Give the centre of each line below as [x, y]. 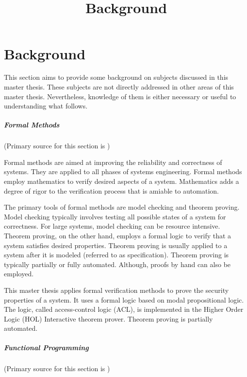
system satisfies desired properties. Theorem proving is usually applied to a [116, 245]
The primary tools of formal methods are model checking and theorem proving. [122, 207]
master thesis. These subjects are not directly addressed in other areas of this [119, 86]
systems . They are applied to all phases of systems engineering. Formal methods [123, 171]
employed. [19, 274]
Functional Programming [46, 347]
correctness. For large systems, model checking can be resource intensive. [112, 226]
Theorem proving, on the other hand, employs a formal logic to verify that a [118, 235]
